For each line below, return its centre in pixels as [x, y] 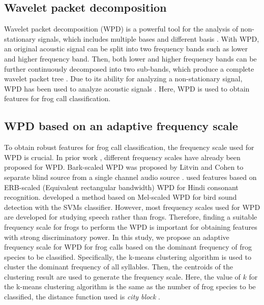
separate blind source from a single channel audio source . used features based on [130, 177]
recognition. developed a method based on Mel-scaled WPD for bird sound [121, 197]
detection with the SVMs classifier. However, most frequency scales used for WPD [132, 207]
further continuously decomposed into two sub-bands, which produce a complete [129, 68]
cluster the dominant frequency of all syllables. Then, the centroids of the [119, 267]
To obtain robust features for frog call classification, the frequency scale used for [129, 147]
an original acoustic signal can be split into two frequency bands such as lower [126, 49]
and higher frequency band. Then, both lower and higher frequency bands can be [130, 58]
